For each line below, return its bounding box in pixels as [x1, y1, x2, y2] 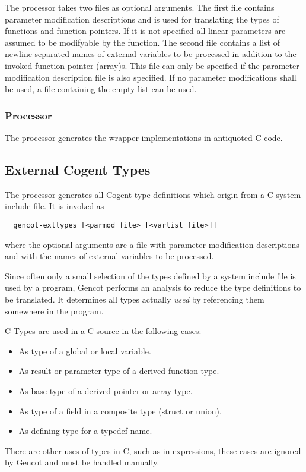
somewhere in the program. [5, 304, 104, 317]
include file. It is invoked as [5, 200, 104, 212]
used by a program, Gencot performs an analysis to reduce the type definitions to [5, 281, 301, 294]
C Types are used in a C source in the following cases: [5, 325, 202, 337]
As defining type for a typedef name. [18, 424, 152, 437]
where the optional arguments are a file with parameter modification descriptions [5, 238, 299, 250]
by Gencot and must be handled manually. [5, 456, 160, 468]
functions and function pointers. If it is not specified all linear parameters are [5, 24, 286, 37]
